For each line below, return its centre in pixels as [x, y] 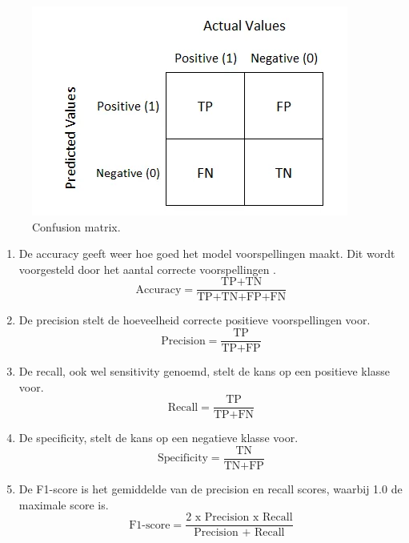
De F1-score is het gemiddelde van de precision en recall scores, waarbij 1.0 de [211, 489]
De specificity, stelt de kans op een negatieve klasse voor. [158, 438]
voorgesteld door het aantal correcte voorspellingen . [147, 269]
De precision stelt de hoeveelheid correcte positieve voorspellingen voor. [194, 320]
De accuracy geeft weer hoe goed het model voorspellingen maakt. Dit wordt [207, 253]
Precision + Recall [239, 533]
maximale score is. [64, 504]
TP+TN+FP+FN [242, 298]
